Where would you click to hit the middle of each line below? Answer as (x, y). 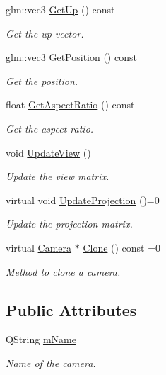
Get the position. (42, 80)
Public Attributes (71, 309)
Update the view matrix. (58, 176)
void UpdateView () (48, 152)
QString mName (41, 339)
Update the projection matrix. (69, 224)
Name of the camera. (51, 363)
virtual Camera (39, 247)
